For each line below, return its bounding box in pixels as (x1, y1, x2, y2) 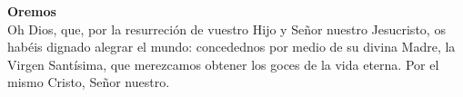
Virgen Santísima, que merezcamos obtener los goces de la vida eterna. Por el (7, 54, 439, 73)
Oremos (7, 2, 56, 20)
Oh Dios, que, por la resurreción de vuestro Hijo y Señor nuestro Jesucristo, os (7, 19, 446, 38)
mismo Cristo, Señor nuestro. (7, 73, 170, 92)
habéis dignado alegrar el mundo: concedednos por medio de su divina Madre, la (7, 37, 456, 56)
